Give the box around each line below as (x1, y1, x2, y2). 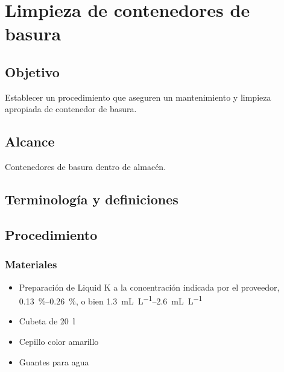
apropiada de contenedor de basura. (5, 102, 137, 115)
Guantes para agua (19, 355, 89, 368)
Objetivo (5, 62, 60, 81)
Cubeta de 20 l (19, 315, 75, 327)
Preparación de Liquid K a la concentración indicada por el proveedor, (19, 280, 280, 293)
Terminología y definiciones (5, 190, 178, 209)
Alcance (5, 132, 55, 151)
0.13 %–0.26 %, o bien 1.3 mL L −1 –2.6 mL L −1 (19, 293, 203, 307)
